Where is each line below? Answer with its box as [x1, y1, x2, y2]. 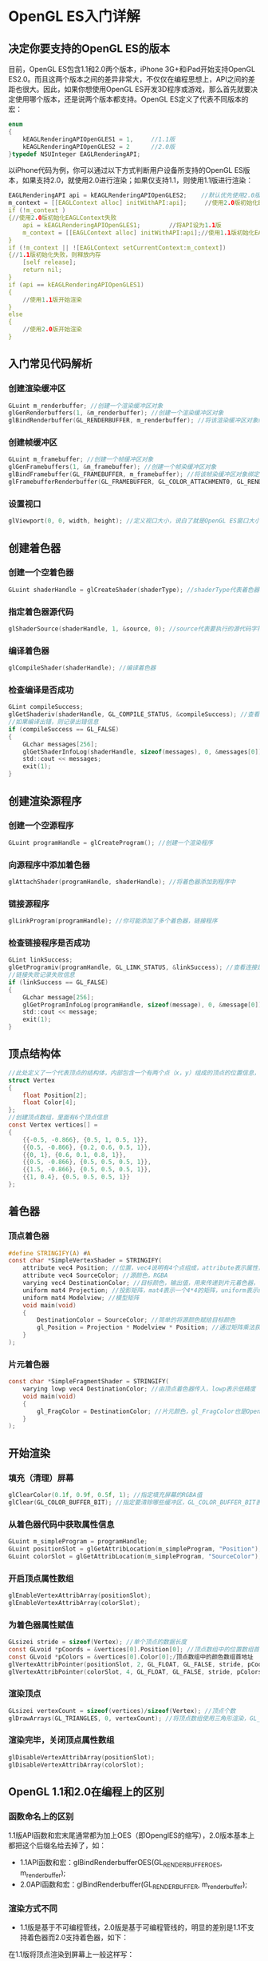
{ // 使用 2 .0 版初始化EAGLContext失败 [8, 214, 117, 222]
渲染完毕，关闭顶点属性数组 [8, 1735, 115, 1746]
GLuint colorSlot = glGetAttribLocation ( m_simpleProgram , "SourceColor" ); [8, 1552, 262, 1560]
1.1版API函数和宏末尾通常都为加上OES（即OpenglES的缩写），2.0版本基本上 [8, 1831, 255, 1840]
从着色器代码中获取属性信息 [8, 1519, 115, 1530]
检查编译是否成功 [8, 684, 74, 695]
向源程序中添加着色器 [8, 859, 90, 870]
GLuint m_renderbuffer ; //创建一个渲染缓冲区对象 [8, 402, 164, 410]
